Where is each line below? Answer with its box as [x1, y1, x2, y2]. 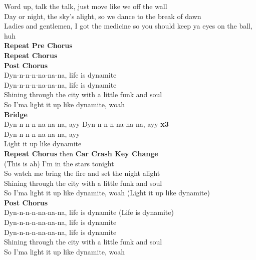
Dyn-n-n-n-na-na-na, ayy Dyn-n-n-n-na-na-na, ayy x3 [4, 119, 169, 129]
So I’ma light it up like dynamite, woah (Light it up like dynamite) [4, 187, 210, 198]
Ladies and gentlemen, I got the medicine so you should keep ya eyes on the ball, [4, 21, 252, 31]
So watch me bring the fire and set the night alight [4, 168, 160, 178]
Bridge [4, 109, 28, 119]
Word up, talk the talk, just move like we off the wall [4, 1, 167, 11]
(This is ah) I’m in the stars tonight [4, 158, 114, 168]
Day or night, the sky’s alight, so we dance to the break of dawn [4, 11, 201, 21]
